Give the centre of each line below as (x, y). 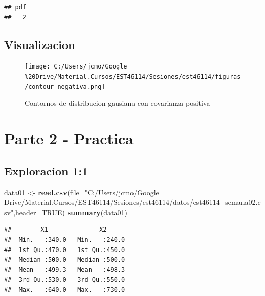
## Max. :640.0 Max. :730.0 (65, 290)
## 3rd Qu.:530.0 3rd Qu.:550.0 (65, 280)
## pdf (15, 7)
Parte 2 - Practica (69, 138)
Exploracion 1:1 (46, 170)
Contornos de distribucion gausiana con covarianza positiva (117, 103)
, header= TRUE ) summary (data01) (70, 212)
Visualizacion (40, 44)
